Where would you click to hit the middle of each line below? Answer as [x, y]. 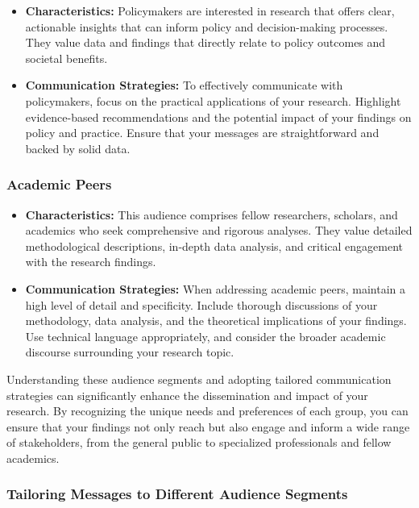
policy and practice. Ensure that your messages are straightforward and [202, 133]
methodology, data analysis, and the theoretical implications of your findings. [216, 321]
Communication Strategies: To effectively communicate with [184, 85]
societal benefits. [66, 58]
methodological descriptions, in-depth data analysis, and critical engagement [214, 246]
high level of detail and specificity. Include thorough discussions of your [201, 304]
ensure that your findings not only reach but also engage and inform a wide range [208, 426]
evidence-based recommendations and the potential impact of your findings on [218, 117]
